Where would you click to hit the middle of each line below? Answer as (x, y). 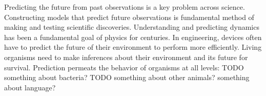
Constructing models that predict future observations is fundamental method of (129, 17)
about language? (30, 87)
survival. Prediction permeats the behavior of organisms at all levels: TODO (124, 67)
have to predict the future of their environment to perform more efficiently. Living (133, 47)
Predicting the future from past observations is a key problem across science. (125, 7)
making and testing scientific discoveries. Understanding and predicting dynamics (132, 27)
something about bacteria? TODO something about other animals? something (127, 77)
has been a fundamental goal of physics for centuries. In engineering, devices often (133, 37)
